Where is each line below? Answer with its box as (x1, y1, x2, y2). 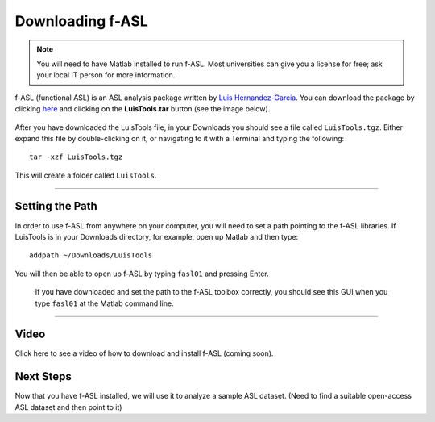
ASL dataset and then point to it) (14, 402, 122, 412)
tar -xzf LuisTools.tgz (29, 153, 123, 161)
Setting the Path (14, 199, 98, 213)
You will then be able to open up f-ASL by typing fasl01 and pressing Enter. (14, 269, 269, 278)
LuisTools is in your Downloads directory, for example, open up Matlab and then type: (14, 232, 298, 241)
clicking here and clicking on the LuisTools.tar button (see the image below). (14, 104, 271, 114)
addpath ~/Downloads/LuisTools (29, 251, 153, 260)
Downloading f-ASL (14, 12, 148, 30)
